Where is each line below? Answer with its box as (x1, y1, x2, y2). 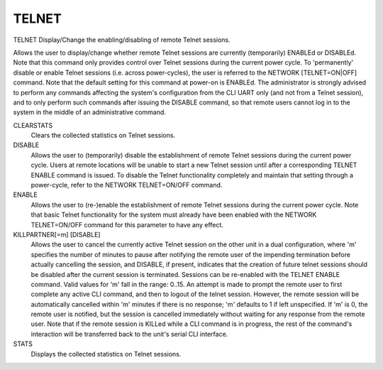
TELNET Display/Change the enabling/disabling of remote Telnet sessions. (13, 36, 231, 44)
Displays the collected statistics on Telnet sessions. (30, 349, 182, 358)
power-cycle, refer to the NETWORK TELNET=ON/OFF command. (30, 181, 223, 190)
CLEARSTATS (13, 121, 53, 129)
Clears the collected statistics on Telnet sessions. (30, 131, 176, 140)
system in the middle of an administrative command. (13, 108, 167, 116)
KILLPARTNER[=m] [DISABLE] (13, 230, 101, 239)
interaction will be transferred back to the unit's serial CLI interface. (30, 330, 228, 338)
